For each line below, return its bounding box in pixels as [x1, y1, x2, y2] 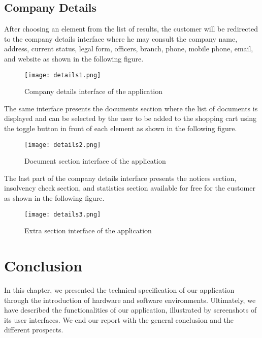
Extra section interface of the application [24, 225, 152, 236]
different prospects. [4, 324, 63, 335]
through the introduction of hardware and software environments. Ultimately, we [4, 294, 256, 305]
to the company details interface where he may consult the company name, [4, 33, 238, 44]
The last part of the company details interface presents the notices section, [4, 172, 237, 183]
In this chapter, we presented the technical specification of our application [4, 285, 235, 295]
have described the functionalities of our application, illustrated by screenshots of [4, 304, 257, 315]
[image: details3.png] [24, 210, 101, 218]
